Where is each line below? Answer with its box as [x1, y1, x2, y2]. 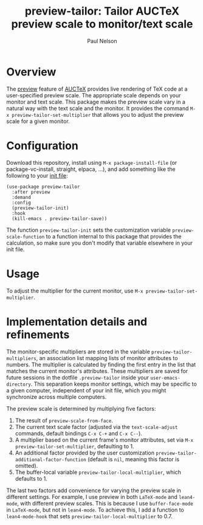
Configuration [6, 139, 79, 153]
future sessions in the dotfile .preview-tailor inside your [6, 374, 149, 381]
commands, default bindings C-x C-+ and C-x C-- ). [15, 429, 143, 437]
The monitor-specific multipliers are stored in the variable [6, 348, 150, 355]
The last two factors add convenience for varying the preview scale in [6, 487, 181, 494]
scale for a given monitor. [6, 117, 70, 125]
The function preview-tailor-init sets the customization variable [6, 226, 171, 234]
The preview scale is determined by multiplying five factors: [6, 405, 156, 412]
